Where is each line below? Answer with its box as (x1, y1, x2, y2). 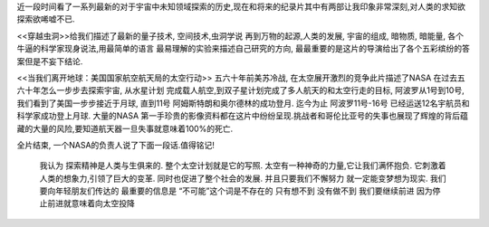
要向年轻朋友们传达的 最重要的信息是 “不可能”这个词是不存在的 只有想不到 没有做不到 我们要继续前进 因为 (39, 185, 433, 196)
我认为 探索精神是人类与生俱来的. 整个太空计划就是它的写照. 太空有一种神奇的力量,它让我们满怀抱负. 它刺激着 (39, 160, 446, 171)
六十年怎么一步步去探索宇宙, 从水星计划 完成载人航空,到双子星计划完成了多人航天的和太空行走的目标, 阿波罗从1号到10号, (16, 85, 465, 96)
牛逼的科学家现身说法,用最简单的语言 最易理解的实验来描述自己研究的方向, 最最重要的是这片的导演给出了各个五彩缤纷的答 (16, 43, 470, 54)
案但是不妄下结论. (16, 55, 83, 67)
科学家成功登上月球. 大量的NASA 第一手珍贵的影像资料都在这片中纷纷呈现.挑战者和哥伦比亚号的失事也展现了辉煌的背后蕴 (16, 110, 468, 121)
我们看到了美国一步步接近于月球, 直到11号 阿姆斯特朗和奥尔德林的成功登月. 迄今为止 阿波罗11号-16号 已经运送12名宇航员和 (16, 98, 470, 109)
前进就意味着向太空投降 (46, 198, 135, 209)
